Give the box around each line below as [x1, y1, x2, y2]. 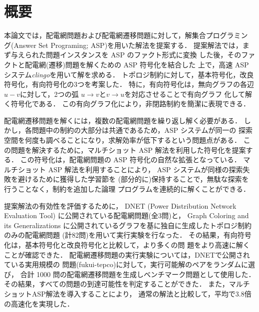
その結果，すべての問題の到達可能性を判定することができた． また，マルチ [4, 279, 250, 289]
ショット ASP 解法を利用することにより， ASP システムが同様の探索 [17, 164, 243, 174]
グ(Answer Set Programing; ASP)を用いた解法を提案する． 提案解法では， [4, 39, 243, 50]
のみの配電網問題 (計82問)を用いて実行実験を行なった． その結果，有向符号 [4, 230, 252, 240]
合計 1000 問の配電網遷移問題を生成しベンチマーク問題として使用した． [20, 269, 256, 279]
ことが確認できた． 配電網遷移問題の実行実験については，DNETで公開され [4, 249, 250, 260]
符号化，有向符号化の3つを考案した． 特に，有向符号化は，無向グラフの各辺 [4, 79, 254, 89]
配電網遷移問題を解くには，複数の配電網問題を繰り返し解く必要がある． [4, 115, 242, 125]
